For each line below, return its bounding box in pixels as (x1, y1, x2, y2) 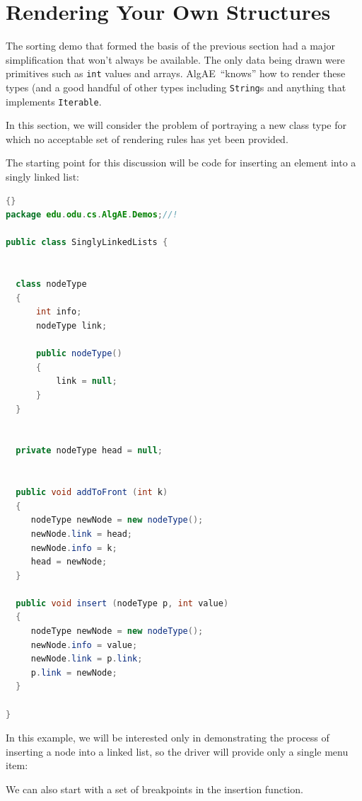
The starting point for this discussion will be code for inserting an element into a (6, 155, 356, 170)
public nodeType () (35, 348, 122, 359)
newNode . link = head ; (30, 528, 133, 539)
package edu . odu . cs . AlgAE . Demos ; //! (6, 210, 178, 220)
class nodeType (16, 279, 87, 290)
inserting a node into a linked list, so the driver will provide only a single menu (6, 744, 349, 759)
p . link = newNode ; (30, 667, 117, 678)
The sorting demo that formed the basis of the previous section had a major (6, 38, 336, 53)
